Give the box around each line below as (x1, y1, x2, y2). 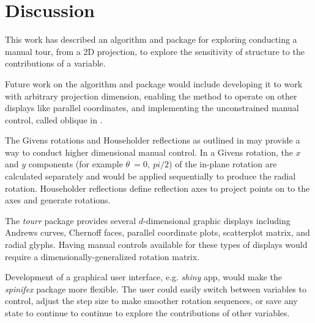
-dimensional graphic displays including (143, 214, 291, 227)
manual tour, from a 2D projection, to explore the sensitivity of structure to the (5, 45, 305, 57)
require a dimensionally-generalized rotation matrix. (5, 250, 200, 263)
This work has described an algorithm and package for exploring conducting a (5, 33, 297, 46)
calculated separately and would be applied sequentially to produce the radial (5, 170, 296, 183)
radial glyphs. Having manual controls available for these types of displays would (5, 238, 308, 251)
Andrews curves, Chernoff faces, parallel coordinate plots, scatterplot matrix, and (5, 226, 310, 239)
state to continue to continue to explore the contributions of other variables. (5, 307, 290, 319)
